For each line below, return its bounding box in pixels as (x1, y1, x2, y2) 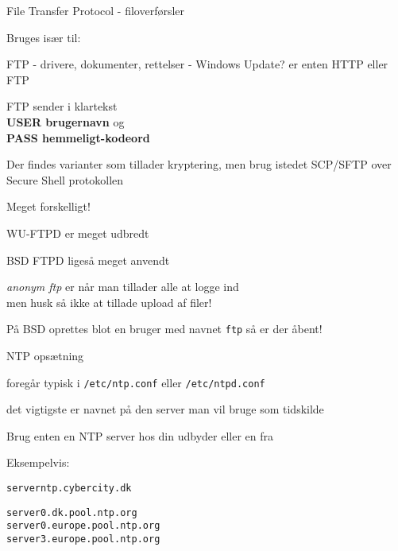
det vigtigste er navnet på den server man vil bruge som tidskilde (6, 401, 324, 417)
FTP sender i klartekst (6, 98, 118, 114)
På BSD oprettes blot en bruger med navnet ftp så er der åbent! (6, 320, 323, 337)
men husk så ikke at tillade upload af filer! (6, 293, 212, 310)
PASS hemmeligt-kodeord (6, 129, 150, 146)
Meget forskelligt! (6, 198, 91, 215)
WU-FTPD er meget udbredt (6, 224, 149, 241)
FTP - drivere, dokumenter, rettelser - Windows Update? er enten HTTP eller (6, 56, 388, 72)
